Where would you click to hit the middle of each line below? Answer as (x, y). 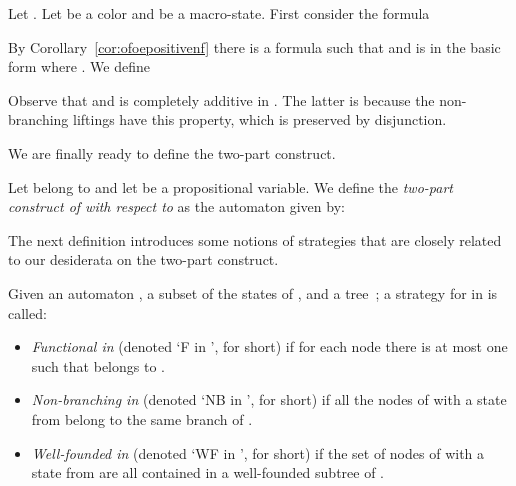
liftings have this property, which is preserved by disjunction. (260, 119)
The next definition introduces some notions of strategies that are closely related (255, 239)
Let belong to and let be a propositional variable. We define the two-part (230, 186)
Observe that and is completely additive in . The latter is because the (221, 99)
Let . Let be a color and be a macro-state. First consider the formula (219, 13)
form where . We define (79, 66)
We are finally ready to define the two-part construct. (172, 152)
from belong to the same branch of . (142, 418)
